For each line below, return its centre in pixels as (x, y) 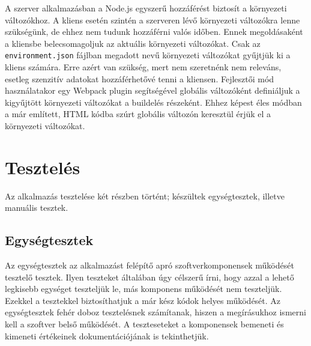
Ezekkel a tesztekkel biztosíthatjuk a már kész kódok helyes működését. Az (143, 300)
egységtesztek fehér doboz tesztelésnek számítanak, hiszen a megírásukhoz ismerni (155, 312)
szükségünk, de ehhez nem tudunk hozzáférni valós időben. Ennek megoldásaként (154, 32)
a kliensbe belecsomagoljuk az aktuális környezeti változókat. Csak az (133, 43)
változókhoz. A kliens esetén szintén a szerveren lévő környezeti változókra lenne (152, 20)
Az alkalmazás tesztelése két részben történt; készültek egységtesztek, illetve (145, 196)
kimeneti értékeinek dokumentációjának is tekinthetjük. (107, 335)
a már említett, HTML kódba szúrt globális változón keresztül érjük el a (138, 114)
